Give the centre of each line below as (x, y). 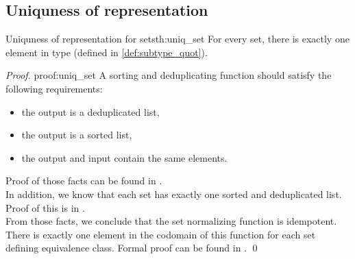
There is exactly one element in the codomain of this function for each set (161, 234)
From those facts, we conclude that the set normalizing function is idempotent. (171, 221)
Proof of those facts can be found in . (84, 181)
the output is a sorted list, (77, 135)
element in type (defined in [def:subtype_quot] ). (107, 52)
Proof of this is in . (45, 207)
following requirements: (54, 88)
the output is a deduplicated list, (90, 111)
